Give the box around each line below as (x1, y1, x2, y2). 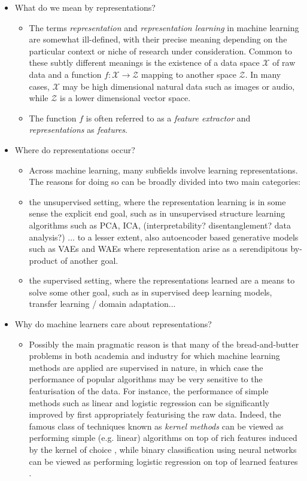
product (29, 254, 58, 266)
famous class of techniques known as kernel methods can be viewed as (29, 419, 284, 432)
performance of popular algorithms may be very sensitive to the (29, 373, 263, 385)
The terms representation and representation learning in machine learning (29, 21, 299, 34)
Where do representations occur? (14, 143, 135, 156)
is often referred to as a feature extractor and (86, 111, 251, 124)
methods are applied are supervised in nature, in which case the (29, 361, 263, 373)
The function (29, 111, 77, 124)
